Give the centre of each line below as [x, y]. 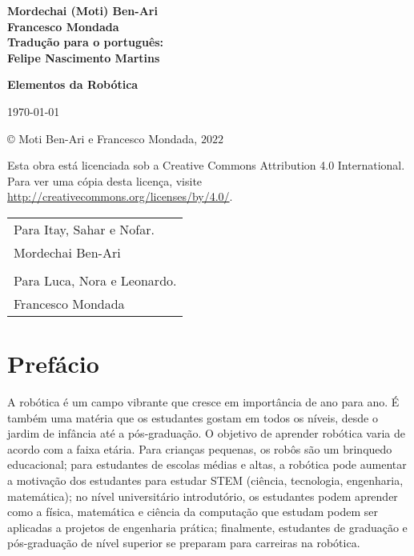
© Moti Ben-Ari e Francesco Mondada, [102, 138]
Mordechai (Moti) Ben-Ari [82, 10]
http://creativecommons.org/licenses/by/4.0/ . [120, 196]
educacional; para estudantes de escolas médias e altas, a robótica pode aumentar [207, 464]
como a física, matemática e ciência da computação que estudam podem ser [193, 512]
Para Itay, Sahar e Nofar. [84, 229]
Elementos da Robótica [73, 84]
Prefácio [53, 364]
